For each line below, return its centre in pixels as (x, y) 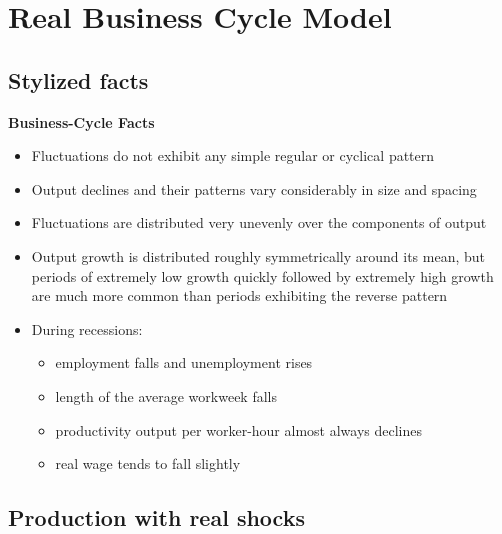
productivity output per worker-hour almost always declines (238, 429)
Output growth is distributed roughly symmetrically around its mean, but (258, 255)
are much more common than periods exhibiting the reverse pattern (239, 295)
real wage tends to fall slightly (148, 463)
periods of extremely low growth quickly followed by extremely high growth (262, 275)
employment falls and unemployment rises (184, 362)
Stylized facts (78, 79)
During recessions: (87, 328)
